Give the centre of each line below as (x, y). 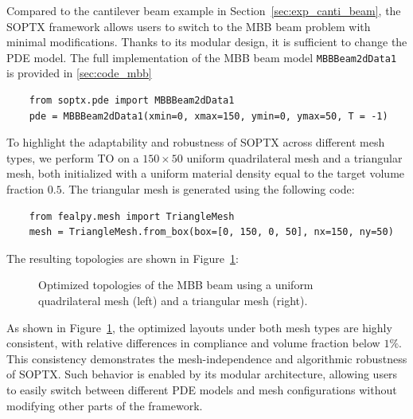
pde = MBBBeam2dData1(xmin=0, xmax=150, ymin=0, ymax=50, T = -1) (208, 116)
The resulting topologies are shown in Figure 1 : (123, 258)
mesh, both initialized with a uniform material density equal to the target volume (206, 173)
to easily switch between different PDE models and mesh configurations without (202, 389)
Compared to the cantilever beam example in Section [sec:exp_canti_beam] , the (204, 10)
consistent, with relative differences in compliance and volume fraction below (193, 343)
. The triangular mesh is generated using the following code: (208, 189)
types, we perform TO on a (73, 157)
